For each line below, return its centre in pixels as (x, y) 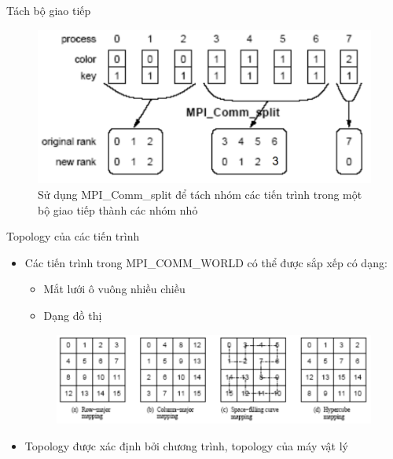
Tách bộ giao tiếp (49, 10)
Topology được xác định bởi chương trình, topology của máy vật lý (186, 445)
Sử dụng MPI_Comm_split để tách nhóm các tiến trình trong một (200, 195)
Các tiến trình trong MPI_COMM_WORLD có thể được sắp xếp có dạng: (206, 262)
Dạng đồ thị (73, 315)
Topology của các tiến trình (73, 236)
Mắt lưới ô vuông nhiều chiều (114, 289)
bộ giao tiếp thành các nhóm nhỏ (118, 209)
